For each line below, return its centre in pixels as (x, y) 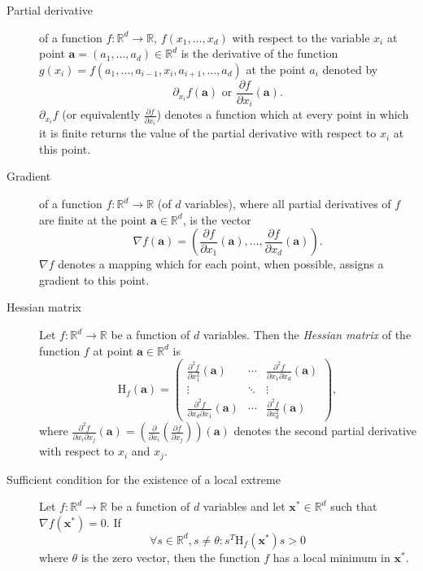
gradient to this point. (94, 279)
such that (354, 506)
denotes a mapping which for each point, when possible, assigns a (221, 264)
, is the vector (217, 219)
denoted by (350, 69)
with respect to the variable (301, 37)
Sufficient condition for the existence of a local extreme (144, 479)
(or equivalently (101, 114)
